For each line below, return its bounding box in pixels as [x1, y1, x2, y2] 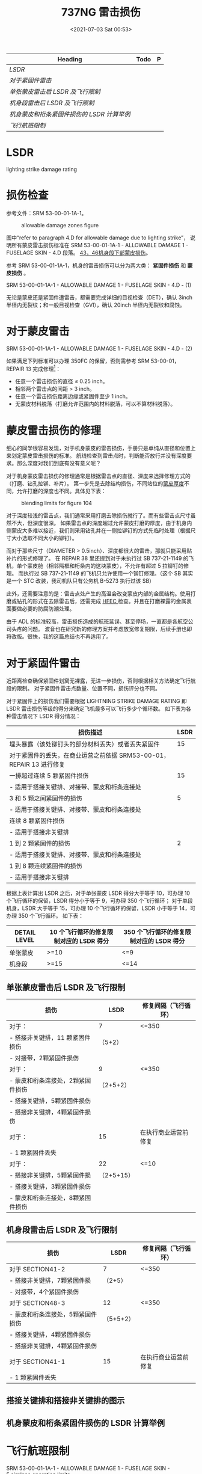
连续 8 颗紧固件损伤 [9, 817, 65, 825]
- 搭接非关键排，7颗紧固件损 [9, 1276, 91, 1285]
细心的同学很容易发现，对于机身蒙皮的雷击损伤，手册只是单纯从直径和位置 [6, 444, 191, 452]
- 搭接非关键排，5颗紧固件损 [9, 1171, 91, 1179]
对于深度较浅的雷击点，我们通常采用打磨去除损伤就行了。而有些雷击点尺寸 [6, 512, 191, 519]
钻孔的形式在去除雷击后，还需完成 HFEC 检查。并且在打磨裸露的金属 [16, 598, 187, 605]
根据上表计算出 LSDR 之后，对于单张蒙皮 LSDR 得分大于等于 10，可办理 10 [6, 889, 191, 897]
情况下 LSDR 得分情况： [22, 713, 81, 720]
